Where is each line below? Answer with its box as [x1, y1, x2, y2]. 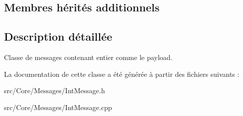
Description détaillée [4, 29, 113, 44]
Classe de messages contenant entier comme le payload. [4, 52, 173, 62]
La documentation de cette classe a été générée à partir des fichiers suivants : [4, 68, 240, 79]
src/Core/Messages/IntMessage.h [4, 85, 105, 96]
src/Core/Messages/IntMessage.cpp [4, 102, 112, 112]
